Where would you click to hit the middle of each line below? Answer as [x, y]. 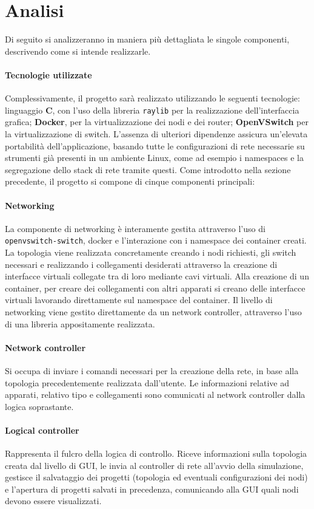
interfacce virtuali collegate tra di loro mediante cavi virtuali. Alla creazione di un [157, 276]
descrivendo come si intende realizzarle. [78, 51]
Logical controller [42, 430]
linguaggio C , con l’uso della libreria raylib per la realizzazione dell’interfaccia [152, 110]
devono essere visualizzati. [53, 501]
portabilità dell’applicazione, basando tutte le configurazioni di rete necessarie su [155, 145]
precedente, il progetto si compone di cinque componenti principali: [130, 181]
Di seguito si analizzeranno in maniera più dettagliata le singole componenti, [147, 39]
